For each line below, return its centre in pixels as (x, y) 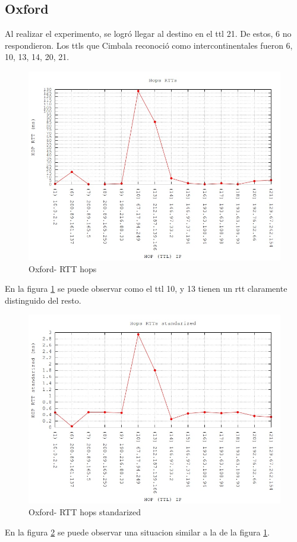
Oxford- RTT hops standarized (85, 511)
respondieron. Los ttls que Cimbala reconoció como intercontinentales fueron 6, (149, 45)
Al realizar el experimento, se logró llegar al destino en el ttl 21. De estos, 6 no (148, 34)
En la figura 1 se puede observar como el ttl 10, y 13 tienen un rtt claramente (146, 289)
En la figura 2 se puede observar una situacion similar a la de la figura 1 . (138, 532)
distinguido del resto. (43, 300)
